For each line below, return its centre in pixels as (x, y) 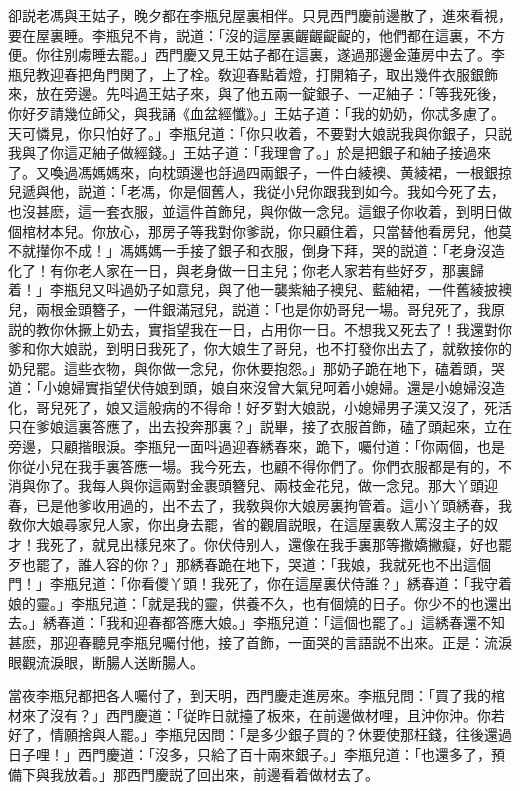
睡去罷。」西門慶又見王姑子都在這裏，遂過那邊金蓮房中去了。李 (298, 54)
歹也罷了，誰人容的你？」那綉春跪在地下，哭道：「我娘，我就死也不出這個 (249, 563)
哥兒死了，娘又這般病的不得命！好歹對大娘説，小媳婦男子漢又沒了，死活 (273, 406)
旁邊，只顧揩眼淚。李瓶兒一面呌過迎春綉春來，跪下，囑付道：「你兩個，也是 (256, 446)
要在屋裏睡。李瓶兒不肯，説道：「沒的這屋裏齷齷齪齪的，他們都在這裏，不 (249, 34)
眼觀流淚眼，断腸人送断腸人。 (106, 661)
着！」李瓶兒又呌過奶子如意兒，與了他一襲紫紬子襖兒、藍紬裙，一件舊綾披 (253, 289)
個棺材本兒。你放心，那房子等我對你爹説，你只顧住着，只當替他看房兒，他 (253, 230)
